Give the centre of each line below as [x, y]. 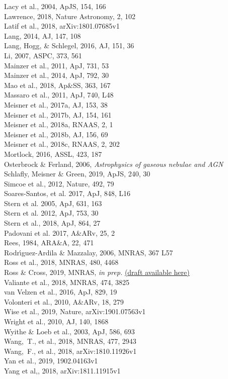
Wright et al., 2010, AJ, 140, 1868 [56, 321]
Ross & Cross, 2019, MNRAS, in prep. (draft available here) [97, 272]
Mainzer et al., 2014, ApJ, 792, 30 [56, 75]
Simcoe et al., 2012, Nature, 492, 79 [59, 183]
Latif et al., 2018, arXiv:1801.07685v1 [62, 26]
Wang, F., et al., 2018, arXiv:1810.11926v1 [70, 351]
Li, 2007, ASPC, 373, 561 [43, 55]
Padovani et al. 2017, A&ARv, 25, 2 [60, 232]
